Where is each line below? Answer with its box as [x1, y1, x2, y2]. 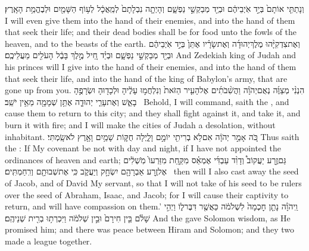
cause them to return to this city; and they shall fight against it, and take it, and [5, 107, 301, 119]
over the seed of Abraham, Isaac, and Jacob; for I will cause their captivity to [5, 188, 289, 201]
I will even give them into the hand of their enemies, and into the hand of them [5, 14, 295, 26]
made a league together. [5, 234, 92, 247]
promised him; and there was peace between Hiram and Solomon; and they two [5, 223, 294, 236]
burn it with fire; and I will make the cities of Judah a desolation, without [5, 118, 276, 131]
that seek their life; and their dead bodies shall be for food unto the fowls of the [5, 26, 297, 38]
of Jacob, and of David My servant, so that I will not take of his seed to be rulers [5, 176, 302, 189]
